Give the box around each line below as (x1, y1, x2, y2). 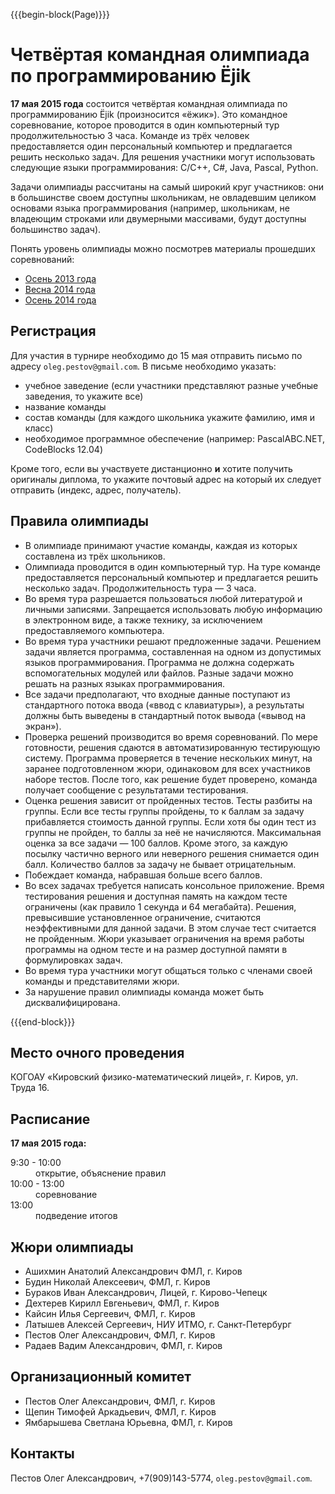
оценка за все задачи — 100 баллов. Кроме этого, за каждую (24, 837, 288, 849)
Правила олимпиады (10, 513, 150, 530)
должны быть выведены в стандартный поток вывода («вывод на (24, 709, 307, 721)
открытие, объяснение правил (35, 1167, 167, 1179)
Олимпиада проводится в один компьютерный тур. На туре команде (24, 560, 321, 573)
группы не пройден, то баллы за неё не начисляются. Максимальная (24, 826, 322, 838)
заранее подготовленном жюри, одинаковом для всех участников (24, 762, 311, 774)
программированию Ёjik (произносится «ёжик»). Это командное (10, 108, 288, 120)
